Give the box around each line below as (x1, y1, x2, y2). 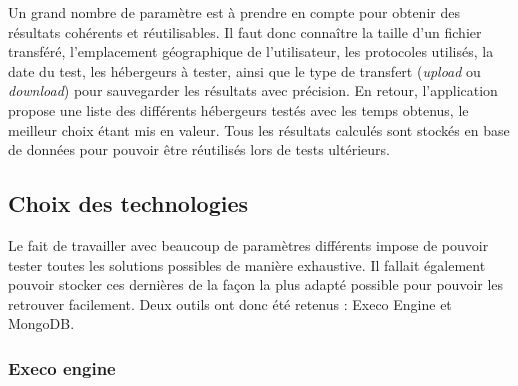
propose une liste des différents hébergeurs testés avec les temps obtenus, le (8, 99, 469, 120)
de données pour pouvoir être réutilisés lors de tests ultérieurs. (8, 139, 390, 160)
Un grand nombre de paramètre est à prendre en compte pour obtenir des (8, 2, 460, 22)
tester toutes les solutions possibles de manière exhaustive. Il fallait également (8, 254, 486, 275)
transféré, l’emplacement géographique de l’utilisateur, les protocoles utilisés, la (8, 41, 494, 62)
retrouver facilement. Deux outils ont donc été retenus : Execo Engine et (8, 293, 452, 314)
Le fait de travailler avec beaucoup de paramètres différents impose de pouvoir (8, 234, 489, 255)
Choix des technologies (8, 188, 249, 219)
